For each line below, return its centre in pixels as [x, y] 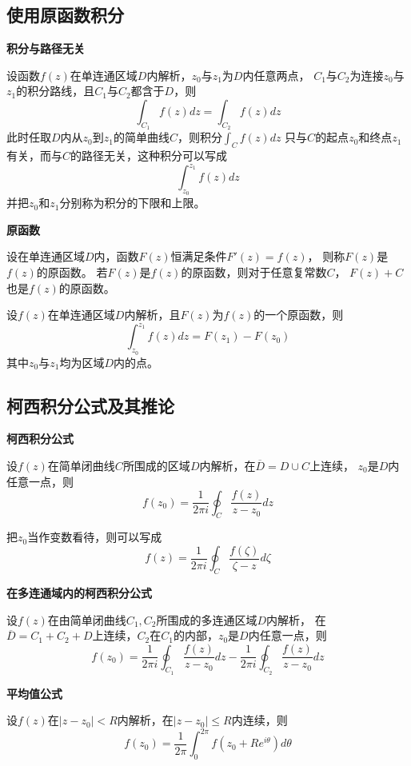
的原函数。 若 [72, 272]
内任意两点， [276, 75]
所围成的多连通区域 [207, 619]
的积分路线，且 [56, 91]
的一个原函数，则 [299, 315]
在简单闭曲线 [81, 465]
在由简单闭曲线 [87, 619]
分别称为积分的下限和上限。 [132, 203]
